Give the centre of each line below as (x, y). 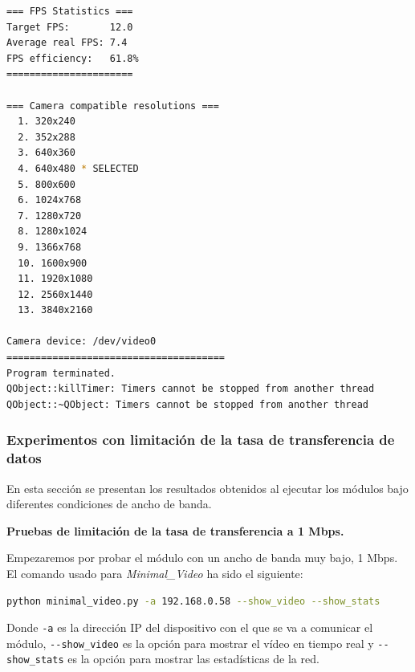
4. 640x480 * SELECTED (78, 168)
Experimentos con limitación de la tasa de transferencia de (201, 440)
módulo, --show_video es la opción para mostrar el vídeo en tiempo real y (190, 643)
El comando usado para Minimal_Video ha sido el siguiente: (155, 573)
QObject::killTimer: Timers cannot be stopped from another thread (191, 389)
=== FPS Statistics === (70, 11)
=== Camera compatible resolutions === (113, 106)
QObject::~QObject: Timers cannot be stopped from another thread (188, 404)
